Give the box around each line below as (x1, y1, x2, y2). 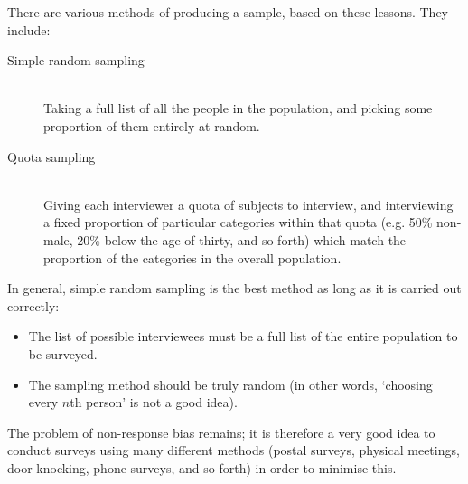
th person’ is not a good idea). (70, 393, 238, 412)
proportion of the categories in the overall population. (43, 248, 342, 267)
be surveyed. (28, 344, 98, 363)
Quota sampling (7, 147, 96, 166)
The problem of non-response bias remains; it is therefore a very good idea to (7, 422, 435, 441)
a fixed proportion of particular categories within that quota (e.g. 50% (43, 213, 433, 232)
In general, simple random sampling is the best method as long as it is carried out (7, 279, 462, 298)
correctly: (7, 296, 60, 315)
